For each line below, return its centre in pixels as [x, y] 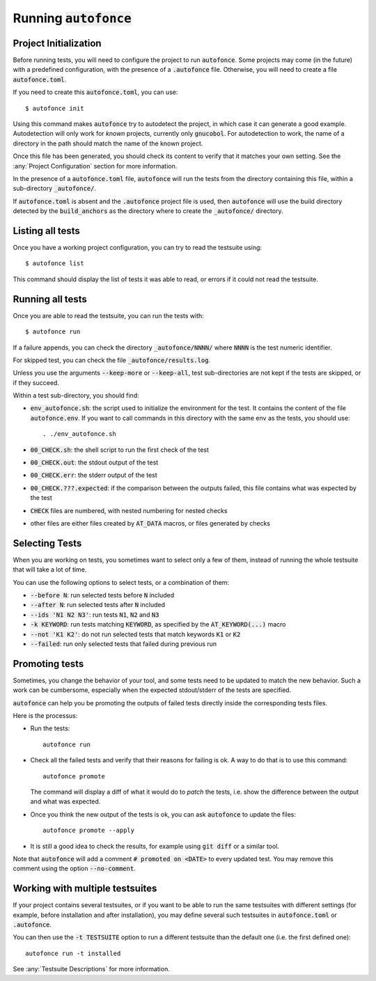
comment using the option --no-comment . [74, 869]
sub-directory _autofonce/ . [55, 189]
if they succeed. [36, 382]
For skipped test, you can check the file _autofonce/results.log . [112, 360]
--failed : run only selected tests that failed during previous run [124, 644]
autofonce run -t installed [73, 953]
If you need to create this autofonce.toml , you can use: [95, 92]
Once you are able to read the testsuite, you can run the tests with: [109, 315]
